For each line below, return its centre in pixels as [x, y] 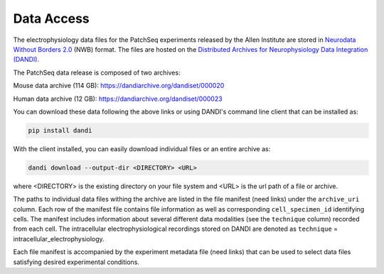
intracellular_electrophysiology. [59, 239]
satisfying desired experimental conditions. [76, 262]
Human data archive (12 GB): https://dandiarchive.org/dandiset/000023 [118, 99]
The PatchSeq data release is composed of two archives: [97, 72]
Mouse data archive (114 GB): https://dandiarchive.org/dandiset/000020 [119, 86]
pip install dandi [60, 130]
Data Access [52, 18]
